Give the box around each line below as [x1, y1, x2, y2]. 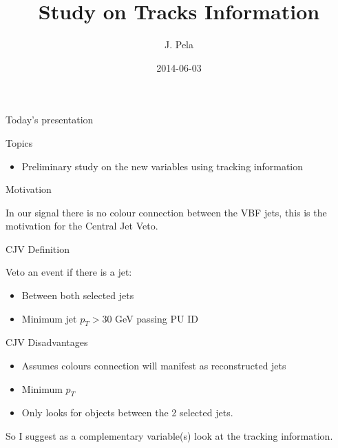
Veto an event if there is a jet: [6, 265, 132, 279]
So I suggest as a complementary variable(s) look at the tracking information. [6, 429, 333, 443]
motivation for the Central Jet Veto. [6, 218, 158, 233]
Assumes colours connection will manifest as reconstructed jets [21, 358, 286, 373]
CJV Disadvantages [6, 335, 88, 349]
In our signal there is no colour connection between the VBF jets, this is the [6, 205, 327, 219]
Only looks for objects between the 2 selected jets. [21, 405, 233, 420]
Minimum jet [21, 311, 77, 325]
